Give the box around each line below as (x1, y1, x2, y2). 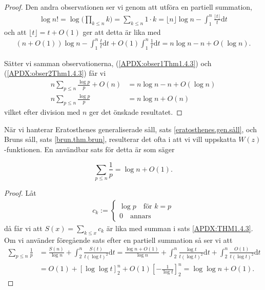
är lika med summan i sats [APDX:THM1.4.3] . (106, 222, 253, 233)
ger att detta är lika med (83, 26, 161, 37)
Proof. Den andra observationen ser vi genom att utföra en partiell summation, (4, 2, 252, 12)
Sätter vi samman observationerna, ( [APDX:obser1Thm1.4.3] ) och (4, 57, 212, 68)
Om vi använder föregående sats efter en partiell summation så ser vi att (4, 234, 233, 245)
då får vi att (4, 222, 43, 233)
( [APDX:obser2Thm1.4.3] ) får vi (4, 68, 106, 78)
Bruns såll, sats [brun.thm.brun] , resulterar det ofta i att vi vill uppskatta (4, 134, 236, 144)
